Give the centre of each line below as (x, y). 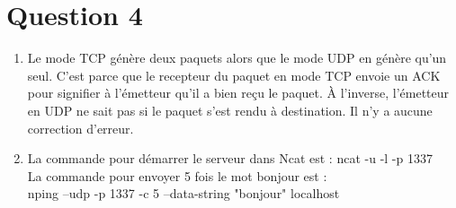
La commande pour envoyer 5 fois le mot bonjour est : (177, 175)
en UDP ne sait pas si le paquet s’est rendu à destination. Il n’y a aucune (230, 110)
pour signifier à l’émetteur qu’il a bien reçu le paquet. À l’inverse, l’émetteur (238, 93)
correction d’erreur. (80, 128)
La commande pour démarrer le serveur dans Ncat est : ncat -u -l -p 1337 (230, 158)
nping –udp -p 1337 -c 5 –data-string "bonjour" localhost (183, 193)
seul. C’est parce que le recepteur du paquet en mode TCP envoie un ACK (234, 75)
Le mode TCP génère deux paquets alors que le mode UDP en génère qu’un (237, 58)
